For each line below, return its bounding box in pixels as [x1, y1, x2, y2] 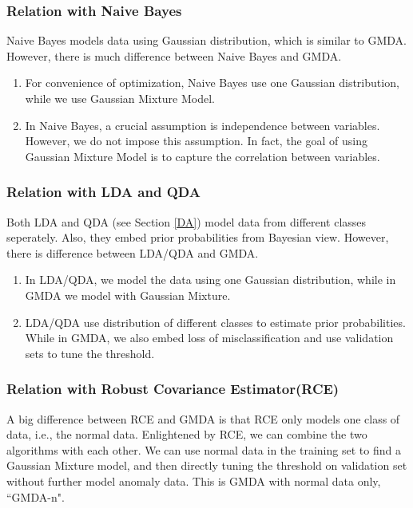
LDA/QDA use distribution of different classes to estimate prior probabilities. [25, 313, 406, 330]
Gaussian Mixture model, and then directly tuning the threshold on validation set [6, 457, 407, 474]
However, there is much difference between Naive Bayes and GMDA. [6, 47, 342, 64]
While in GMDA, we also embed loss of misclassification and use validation [25, 329, 394, 346]
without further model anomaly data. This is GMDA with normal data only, [6, 472, 381, 489]
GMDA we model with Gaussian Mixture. [25, 286, 231, 303]
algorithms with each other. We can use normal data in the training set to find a [6, 441, 401, 458]
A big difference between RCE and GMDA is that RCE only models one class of [6, 410, 400, 427]
